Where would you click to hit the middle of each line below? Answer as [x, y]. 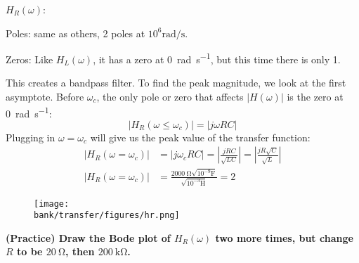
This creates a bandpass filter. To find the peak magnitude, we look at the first [176, 83]
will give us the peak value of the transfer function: [200, 137]
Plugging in [31, 137]
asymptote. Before [45, 97]
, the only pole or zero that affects [170, 97]
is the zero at [315, 97]
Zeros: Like [30, 59]
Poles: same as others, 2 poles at [76, 33]
